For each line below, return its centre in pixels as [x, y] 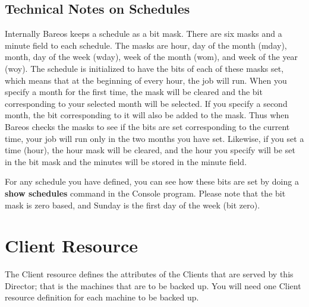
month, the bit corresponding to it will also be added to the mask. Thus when [147, 115]
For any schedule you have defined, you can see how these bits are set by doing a [152, 181]
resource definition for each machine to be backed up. [102, 297]
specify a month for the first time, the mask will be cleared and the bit [134, 92]
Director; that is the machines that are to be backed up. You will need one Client [153, 285]
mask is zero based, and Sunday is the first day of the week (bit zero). [133, 205]
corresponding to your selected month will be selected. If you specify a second [146, 103]
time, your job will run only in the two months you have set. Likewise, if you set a [154, 138]
